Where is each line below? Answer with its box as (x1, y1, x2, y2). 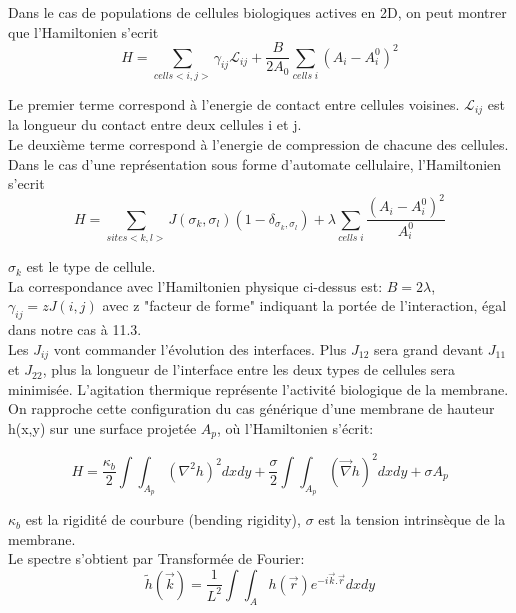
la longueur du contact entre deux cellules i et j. (8, 114, 302, 135)
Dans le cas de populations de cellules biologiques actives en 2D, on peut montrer (8, 2, 507, 22)
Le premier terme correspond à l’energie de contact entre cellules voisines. (8, 93, 460, 114)
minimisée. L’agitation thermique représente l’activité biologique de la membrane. (8, 378, 509, 399)
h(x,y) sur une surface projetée (8, 417, 197, 438)
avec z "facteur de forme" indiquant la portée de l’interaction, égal (102, 295, 507, 316)
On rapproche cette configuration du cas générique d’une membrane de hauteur (8, 398, 495, 419)
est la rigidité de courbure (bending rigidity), (25, 509, 301, 530)
